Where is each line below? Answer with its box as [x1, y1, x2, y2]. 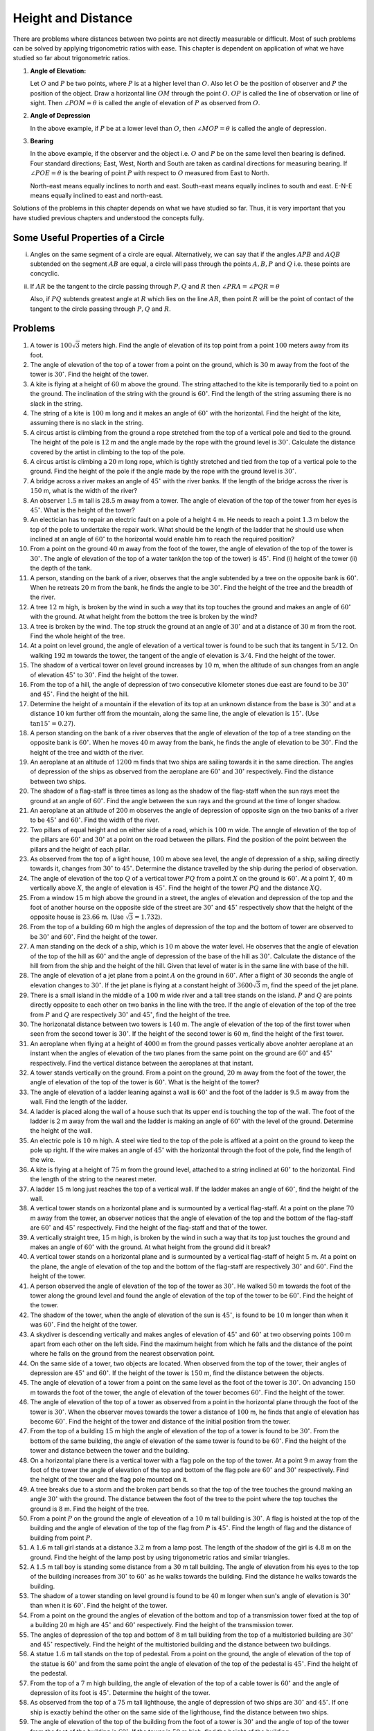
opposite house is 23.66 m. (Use [30, 913, 124, 921]
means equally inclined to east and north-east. [30, 191, 163, 200]
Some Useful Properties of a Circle [12, 232, 166, 244]
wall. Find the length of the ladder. [30, 1097, 128, 1106]
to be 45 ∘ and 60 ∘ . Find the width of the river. [30, 815, 159, 824]
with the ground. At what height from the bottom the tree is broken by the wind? [30, 613, 258, 621]
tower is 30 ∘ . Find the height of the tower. [30, 369, 149, 379]
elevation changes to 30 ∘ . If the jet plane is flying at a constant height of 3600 [30, 980, 253, 989]
